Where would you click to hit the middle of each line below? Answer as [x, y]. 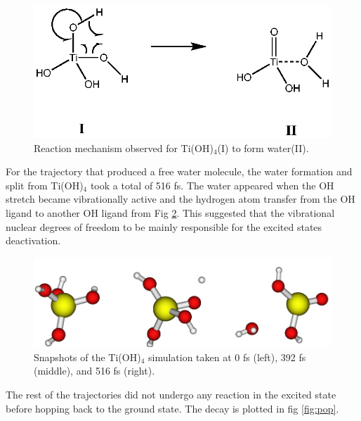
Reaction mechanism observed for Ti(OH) [124, 147]
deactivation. [33, 240]
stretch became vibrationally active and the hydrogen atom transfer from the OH [180, 199]
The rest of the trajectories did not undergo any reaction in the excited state [171, 395]
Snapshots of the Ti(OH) [87, 357]
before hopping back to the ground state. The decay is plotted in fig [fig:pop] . [172, 408]
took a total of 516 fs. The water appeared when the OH [212, 185]
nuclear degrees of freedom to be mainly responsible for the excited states [164, 226]
